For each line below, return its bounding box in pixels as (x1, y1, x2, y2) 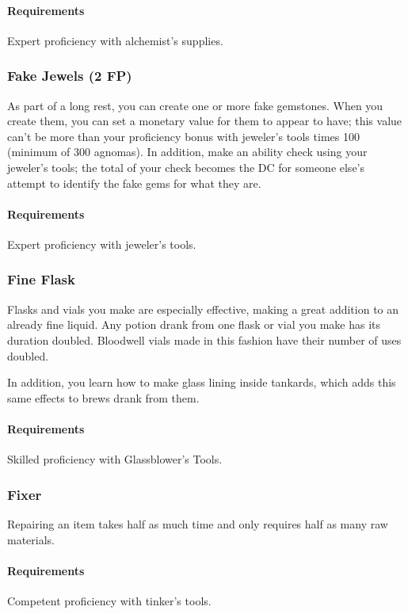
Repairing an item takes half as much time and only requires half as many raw (7, 515, 388, 532)
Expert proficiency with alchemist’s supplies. (7, 32, 223, 48)
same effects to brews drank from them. (7, 389, 200, 406)
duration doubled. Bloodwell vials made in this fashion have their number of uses (7, 331, 402, 348)
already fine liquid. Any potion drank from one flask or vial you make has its (7, 316, 380, 333)
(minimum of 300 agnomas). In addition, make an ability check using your (7, 143, 368, 160)
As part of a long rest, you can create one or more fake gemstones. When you (7, 97, 383, 113)
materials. (7, 531, 55, 547)
